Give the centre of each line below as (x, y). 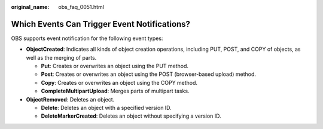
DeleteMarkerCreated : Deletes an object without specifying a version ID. (131, 116)
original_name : (30, 7)
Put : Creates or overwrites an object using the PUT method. (115, 66)
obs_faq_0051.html (81, 7)
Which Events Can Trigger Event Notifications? (101, 24)
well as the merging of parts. (61, 57)
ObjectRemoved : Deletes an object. (70, 99)
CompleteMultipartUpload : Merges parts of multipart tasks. (115, 91)
